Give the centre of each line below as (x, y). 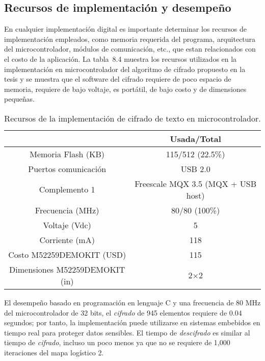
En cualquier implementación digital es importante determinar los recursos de (125, 29)
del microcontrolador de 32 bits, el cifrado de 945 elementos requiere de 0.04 (123, 312)
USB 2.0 (195, 169)
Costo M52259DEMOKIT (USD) (67, 254)
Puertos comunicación (67, 169)
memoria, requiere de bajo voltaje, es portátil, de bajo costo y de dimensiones (125, 89)
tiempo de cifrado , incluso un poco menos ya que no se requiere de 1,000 (117, 342)
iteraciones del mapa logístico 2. (54, 352)
